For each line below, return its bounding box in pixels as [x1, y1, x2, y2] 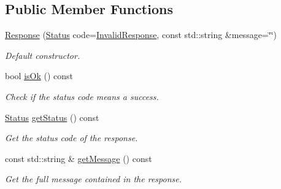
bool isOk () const [5, 69, 74, 82]
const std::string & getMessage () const [5, 152, 152, 164]
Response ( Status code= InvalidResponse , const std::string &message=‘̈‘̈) [5, 28, 277, 41]
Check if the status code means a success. [5, 90, 159, 102]
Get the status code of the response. [5, 131, 138, 144]
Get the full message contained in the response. [5, 172, 182, 185]
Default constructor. [5, 48, 80, 61]
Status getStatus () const [5, 110, 99, 123]
